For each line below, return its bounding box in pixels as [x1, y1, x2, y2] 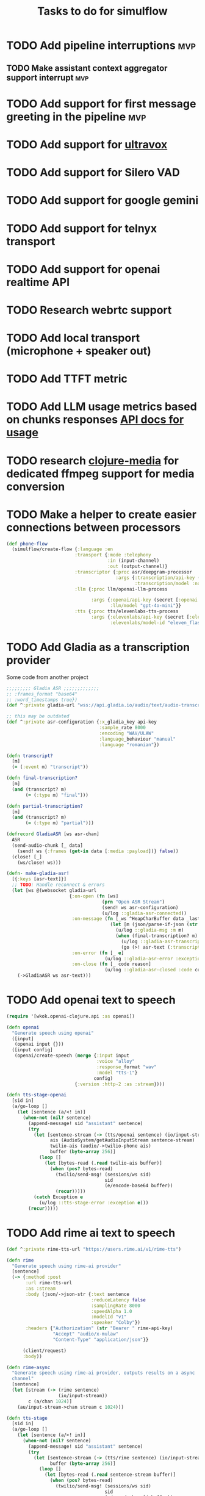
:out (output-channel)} [107, 563, 168, 570]
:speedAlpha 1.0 [90, 1308, 132, 1314]
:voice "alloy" [96, 1059, 135, 1065]
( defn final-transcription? [6, 775, 78, 782]
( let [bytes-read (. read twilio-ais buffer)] [45, 1160, 163, 1166]
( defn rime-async [6, 1364, 51, 1370]
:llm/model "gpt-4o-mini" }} [110, 603, 182, 609]
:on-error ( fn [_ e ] [71, 950, 124, 956]
